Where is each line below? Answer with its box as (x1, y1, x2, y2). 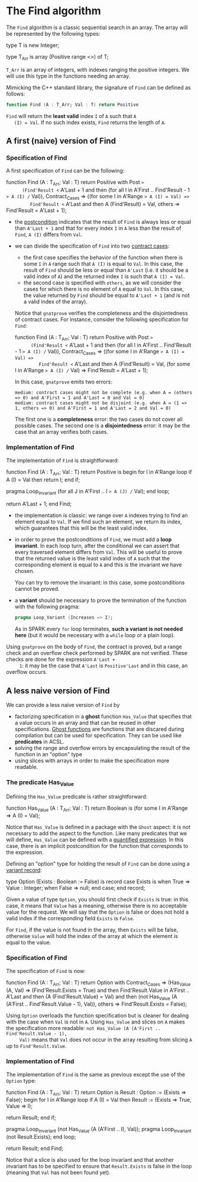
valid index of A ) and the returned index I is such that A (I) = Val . (23, 272, 185, 280)
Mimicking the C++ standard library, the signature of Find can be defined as (6, 84, 191, 91)
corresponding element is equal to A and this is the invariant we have (14, 561, 182, 568)
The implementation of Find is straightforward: (6, 457, 119, 464)
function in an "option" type (14, 751, 83, 758)
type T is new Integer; (6, 42, 60, 49)
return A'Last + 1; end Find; (6, 500, 72, 508)
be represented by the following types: (6, 30, 100, 37)
